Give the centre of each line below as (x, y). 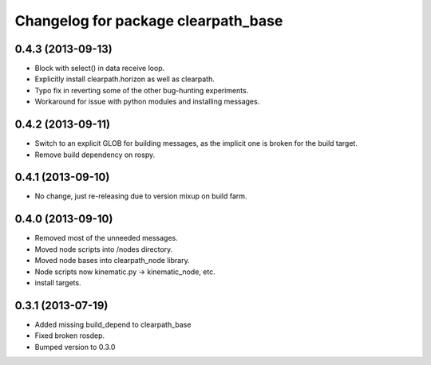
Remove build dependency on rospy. (95, 155)
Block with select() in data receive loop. (100, 69)
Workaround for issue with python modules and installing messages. (147, 102)
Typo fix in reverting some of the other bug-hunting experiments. (142, 90)
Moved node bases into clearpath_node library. (113, 261)
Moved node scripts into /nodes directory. (104, 249)
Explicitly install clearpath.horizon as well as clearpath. (125, 79)
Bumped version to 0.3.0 (75, 347)
